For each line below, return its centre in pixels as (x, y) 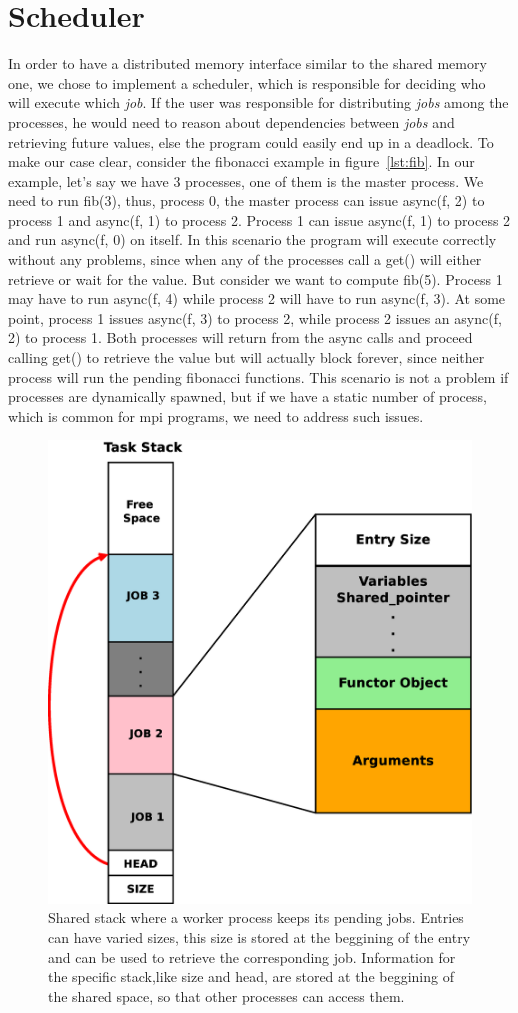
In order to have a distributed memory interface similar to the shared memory (247, 63)
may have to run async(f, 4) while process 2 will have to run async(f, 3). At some (257, 298)
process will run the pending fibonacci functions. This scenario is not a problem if (258, 376)
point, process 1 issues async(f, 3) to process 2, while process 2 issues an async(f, (255, 317)
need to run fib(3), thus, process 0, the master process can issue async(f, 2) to (246, 200)
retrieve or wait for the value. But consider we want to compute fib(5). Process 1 (255, 278)
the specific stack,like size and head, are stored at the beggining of (251, 976)
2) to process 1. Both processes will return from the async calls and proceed (240, 337)
